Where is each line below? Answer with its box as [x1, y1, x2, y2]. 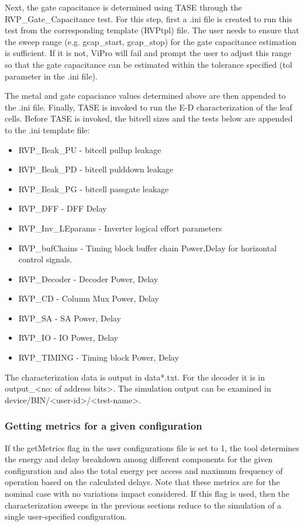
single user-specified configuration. [5, 510, 127, 522]
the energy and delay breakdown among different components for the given [5, 453, 273, 465]
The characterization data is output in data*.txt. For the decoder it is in [5, 371, 265, 383]
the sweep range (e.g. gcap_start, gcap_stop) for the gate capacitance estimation [5, 35, 296, 47]
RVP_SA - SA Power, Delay [18, 312, 121, 324]
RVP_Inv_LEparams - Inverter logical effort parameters [18, 222, 222, 234]
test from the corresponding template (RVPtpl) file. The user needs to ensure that [5, 24, 299, 36]
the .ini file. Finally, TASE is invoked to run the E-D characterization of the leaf [5, 101, 292, 113]
